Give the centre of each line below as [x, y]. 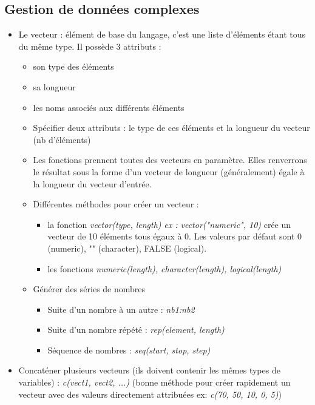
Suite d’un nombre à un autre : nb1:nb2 [121, 309]
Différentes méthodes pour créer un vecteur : [116, 204]
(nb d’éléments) [62, 139]
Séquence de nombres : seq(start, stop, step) [129, 350]
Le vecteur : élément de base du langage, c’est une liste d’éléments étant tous [162, 34]
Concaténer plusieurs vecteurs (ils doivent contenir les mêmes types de [149, 370]
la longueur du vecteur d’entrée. [92, 183]
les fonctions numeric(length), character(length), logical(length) [164, 268]
